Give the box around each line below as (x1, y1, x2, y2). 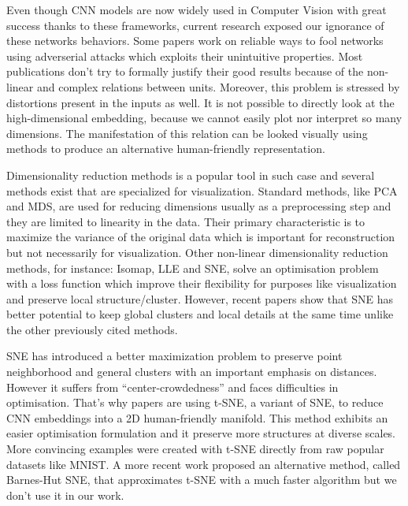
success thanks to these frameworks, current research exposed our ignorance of (6, 17, 384, 33)
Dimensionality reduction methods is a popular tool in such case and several (6, 166, 375, 183)
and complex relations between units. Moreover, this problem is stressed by (36, 78, 400, 95)
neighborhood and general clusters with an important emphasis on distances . (6, 363, 377, 380)
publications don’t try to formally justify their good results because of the (6, 63, 364, 80)
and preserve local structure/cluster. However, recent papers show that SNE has (6, 290, 393, 307)
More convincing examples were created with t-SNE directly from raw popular (6, 441, 384, 457)
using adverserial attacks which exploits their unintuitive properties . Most (6, 47, 363, 64)
